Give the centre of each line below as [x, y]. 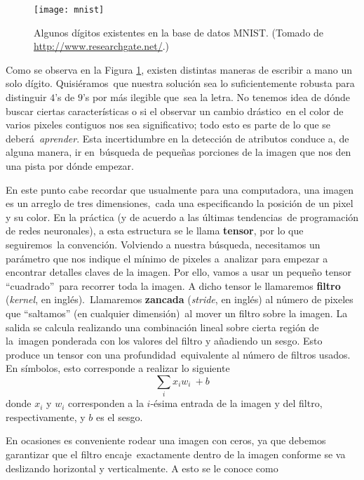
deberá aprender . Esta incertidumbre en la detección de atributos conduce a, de [177, 138]
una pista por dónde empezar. [70, 166]
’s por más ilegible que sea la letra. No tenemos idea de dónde [216, 97]
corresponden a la [106, 403]
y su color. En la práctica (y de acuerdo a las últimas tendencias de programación [182, 216]
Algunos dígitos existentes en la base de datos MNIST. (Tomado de [179, 32]
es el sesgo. [120, 416]
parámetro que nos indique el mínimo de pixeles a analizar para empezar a [167, 258]
